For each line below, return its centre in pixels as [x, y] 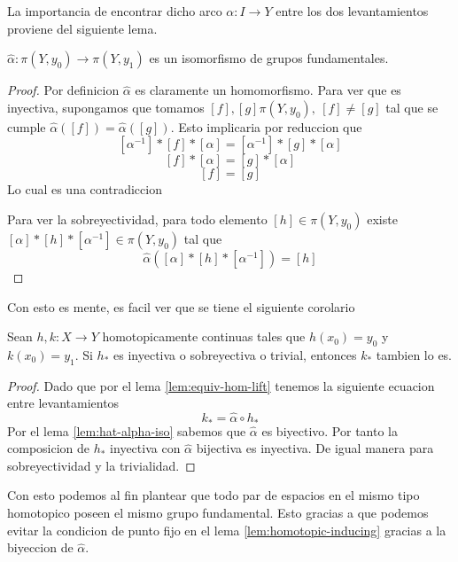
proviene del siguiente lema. [82, 28]
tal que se [412, 107]
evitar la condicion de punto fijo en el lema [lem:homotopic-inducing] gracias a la [227, 530]
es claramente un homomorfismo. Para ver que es [268, 90]
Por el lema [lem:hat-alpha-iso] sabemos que [127, 430]
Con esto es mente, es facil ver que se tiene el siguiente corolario [181, 306]
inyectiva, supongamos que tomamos [106, 107]
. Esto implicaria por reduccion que [266, 126]
